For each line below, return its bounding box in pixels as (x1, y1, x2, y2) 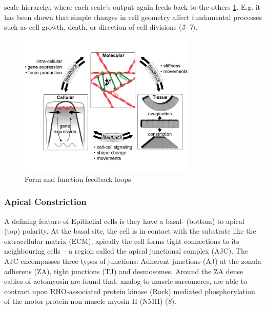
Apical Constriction (4, 195, 87, 208)
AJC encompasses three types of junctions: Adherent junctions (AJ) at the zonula (4, 256, 261, 266)
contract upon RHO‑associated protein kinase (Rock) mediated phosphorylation (4, 285, 255, 296)
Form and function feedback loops (25, 173, 131, 184)
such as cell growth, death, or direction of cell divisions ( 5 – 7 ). (4, 22, 198, 32)
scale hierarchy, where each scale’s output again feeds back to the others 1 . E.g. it (4, 2, 261, 12)
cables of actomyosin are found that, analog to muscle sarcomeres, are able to (4, 276, 248, 286)
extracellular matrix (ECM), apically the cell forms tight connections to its (4, 235, 239, 246)
